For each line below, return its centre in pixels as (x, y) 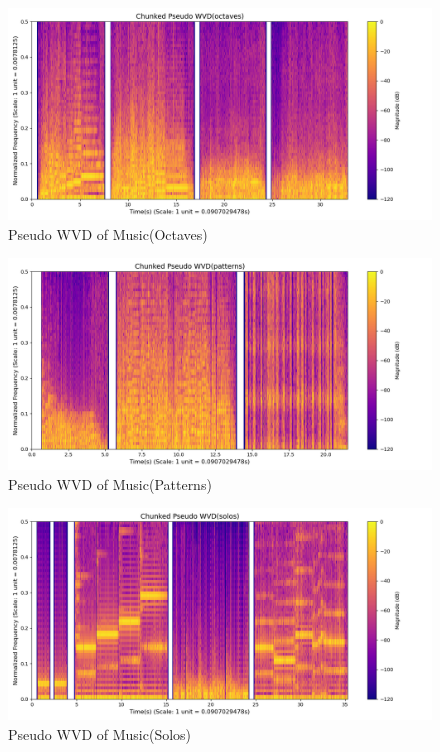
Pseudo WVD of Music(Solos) (100, 733)
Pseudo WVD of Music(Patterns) (110, 483)
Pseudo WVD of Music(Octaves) (108, 233)
